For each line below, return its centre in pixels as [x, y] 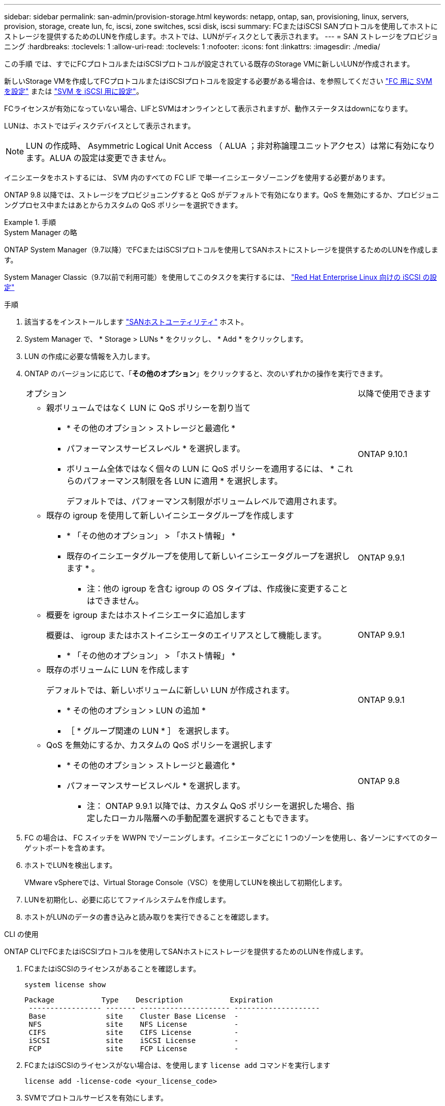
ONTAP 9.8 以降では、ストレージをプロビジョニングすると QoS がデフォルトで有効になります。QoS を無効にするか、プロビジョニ [222, 195]
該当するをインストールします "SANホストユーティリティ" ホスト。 [136, 322]
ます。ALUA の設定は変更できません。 [99, 158]
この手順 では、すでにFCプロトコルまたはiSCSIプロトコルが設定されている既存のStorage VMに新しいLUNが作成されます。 [209, 64]
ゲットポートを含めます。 [67, 848]
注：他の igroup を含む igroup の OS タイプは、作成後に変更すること [218, 589]
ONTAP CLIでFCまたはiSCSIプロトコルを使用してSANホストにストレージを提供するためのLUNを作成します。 [186, 951]
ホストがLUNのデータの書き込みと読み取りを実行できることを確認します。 [149, 917]
